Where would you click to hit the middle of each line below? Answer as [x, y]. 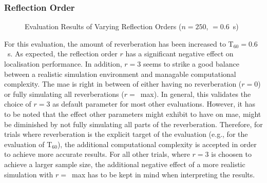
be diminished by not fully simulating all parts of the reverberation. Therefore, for [133, 124]
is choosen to [231, 154]
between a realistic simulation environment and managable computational [120, 74]
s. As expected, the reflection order [62, 54]
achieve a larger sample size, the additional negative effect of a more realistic [125, 164]
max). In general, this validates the [196, 94]
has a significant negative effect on [179, 54]
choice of [18, 104]
